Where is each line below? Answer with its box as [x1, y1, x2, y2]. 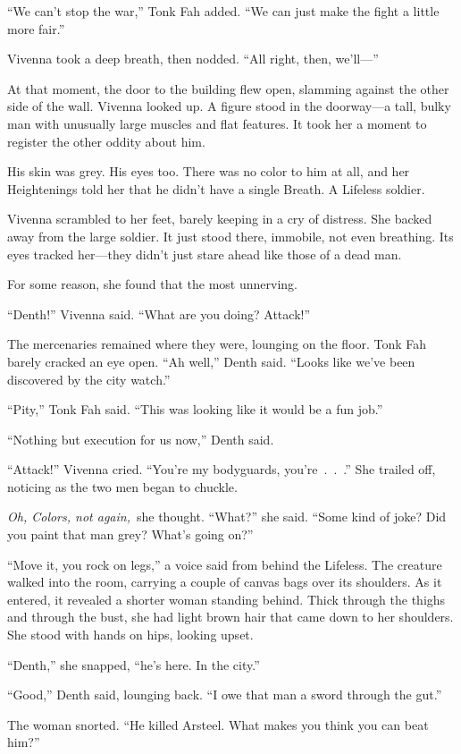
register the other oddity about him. [7, 131, 205, 150]
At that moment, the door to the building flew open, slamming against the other [7, 79, 449, 97]
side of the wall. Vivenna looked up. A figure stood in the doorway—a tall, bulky [7, 97, 451, 115]
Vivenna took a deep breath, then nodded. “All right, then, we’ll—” [7, 49, 379, 68]
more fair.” [7, 19, 65, 38]
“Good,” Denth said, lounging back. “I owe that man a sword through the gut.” [7, 685, 442, 704]
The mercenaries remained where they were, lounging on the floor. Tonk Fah [7, 335, 427, 353]
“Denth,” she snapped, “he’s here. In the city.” [7, 655, 260, 674]
